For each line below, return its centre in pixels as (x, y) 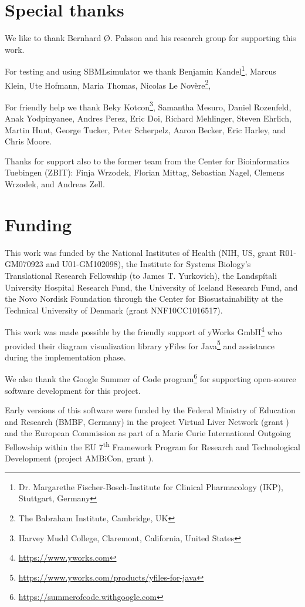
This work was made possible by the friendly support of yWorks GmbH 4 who (143, 331)
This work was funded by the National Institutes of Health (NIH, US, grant (141, 252)
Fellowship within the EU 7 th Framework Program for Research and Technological (152, 446)
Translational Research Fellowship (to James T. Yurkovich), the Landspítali (141, 275)
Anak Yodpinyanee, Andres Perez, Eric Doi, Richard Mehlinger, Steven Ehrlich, (148, 118)
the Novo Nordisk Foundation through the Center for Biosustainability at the (144, 299)
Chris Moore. (28, 141)
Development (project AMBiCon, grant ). (79, 458)
